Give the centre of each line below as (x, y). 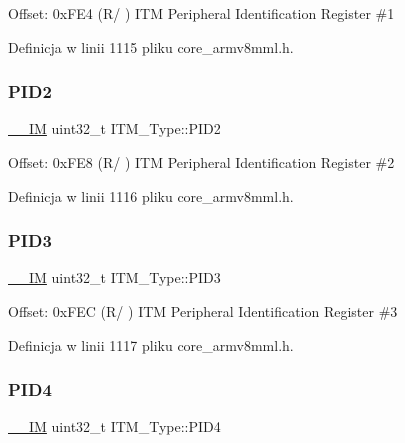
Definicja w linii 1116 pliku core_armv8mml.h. (151, 195)
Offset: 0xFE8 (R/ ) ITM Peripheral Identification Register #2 (201, 162)
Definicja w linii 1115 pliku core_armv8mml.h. (151, 46)
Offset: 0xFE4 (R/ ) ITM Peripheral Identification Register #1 (201, 13)
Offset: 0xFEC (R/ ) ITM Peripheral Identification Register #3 (203, 311)
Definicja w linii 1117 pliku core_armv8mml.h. (151, 344)
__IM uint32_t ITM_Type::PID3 (114, 277)
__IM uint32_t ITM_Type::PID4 (114, 426)
